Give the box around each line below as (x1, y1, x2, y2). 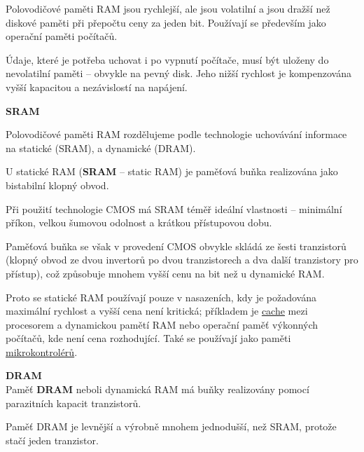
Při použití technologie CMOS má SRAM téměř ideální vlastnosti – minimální (6, 201, 342, 216)
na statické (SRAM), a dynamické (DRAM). (6, 140, 196, 155)
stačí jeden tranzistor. (6, 432, 99, 447)
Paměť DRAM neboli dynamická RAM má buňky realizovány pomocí (6, 382, 309, 397)
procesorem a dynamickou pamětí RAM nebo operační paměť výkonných (6, 317, 318, 331)
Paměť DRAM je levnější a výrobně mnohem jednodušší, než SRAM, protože (6, 419, 337, 434)
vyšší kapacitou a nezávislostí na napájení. (6, 79, 188, 94)
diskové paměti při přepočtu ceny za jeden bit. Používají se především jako (6, 15, 326, 29)
